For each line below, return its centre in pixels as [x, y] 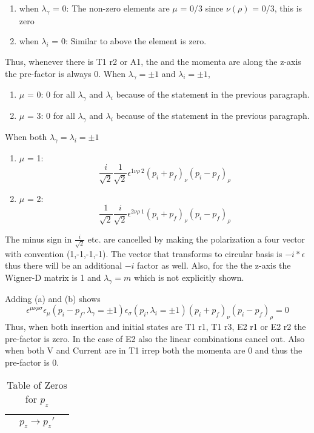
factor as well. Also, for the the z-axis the [214, 265]
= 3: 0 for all [51, 116]
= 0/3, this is [277, 8]
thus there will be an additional [64, 265]
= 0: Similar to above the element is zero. [129, 41]
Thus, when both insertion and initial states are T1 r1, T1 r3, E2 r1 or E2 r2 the [155, 326]
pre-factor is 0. [32, 362]
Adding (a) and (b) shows [53, 298]
